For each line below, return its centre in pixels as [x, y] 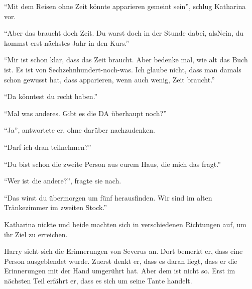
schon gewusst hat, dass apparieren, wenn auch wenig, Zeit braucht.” [109, 79]
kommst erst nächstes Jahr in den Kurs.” [67, 42]
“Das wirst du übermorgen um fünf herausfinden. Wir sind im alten [108, 197]
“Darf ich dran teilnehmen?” [48, 147]
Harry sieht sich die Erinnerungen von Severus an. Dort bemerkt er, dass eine [123, 251]
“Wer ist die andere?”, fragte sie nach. [63, 181]
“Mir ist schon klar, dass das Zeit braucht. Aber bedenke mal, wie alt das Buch [126, 60]
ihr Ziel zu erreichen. [36, 234]
